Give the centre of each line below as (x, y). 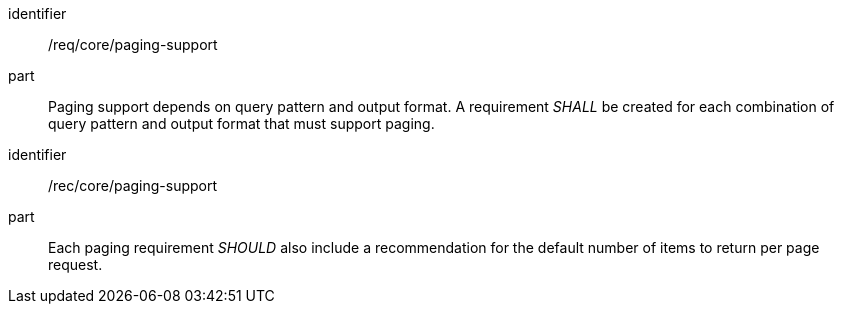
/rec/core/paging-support (133, 185)
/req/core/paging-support (133, 44)
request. (75, 264)
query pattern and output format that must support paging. (241, 123)
